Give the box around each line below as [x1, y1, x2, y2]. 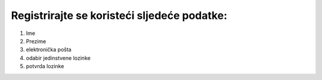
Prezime [26, 37, 47, 44]
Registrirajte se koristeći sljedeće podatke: [11, 9, 228, 22]
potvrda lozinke [26, 63, 64, 70]
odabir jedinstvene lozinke [26, 54, 91, 62]
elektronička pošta [26, 46, 72, 53]
